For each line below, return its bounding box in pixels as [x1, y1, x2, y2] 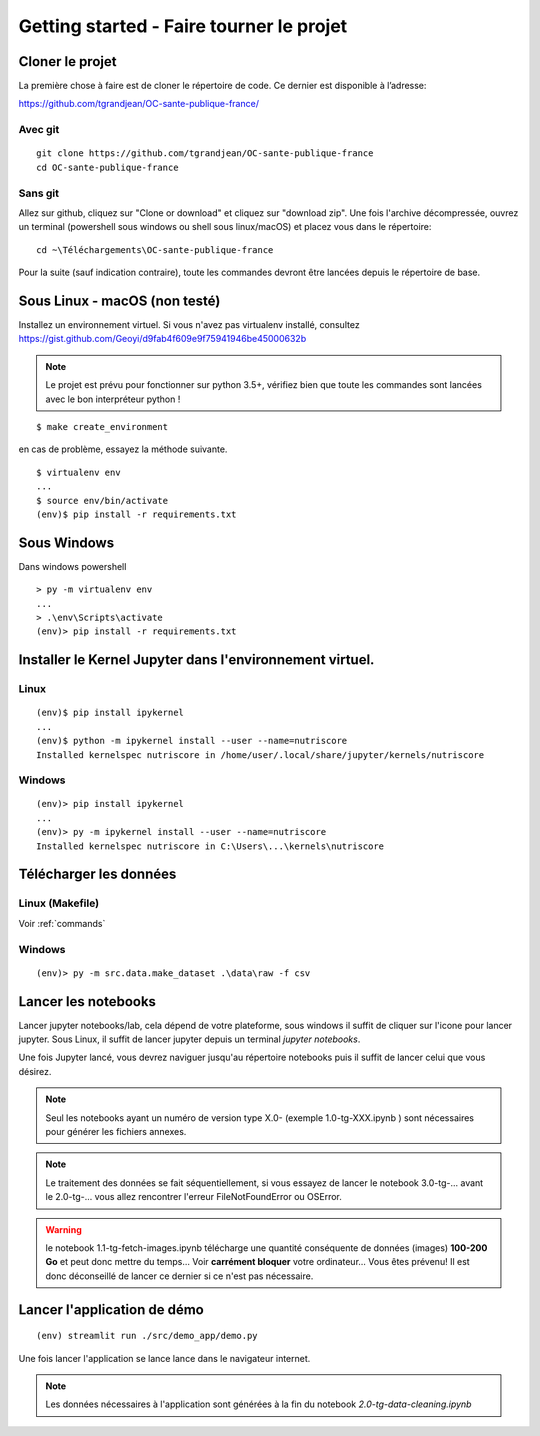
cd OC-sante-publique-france [36, 161, 179, 173]
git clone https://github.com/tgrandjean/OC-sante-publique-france [36, 148, 374, 159]
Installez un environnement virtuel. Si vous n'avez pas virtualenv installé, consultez [18, 319, 360, 331]
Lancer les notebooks [18, 993, 157, 1010]
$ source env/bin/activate [36, 495, 169, 506]
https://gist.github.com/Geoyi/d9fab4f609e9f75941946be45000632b [18, 333, 307, 345]
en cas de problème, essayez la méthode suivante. [18, 443, 228, 455]
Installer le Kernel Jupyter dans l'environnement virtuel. [18, 651, 375, 669]
